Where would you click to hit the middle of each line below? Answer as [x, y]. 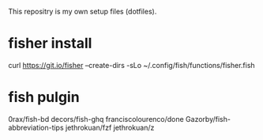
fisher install [50, 44]
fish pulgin [44, 97]
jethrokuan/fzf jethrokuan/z [110, 127]
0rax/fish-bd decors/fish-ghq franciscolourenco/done [96, 119]
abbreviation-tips [36, 127]
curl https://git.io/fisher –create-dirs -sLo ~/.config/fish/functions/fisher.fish [131, 65]
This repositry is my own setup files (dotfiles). [83, 11]
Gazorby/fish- [208, 119]
